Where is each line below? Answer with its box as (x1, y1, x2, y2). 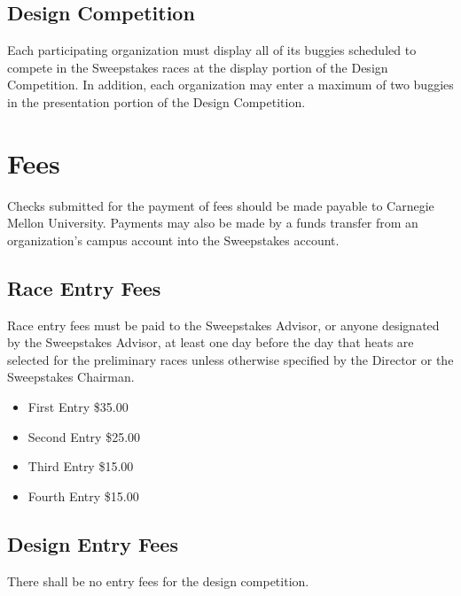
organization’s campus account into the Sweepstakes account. (7, 230, 340, 249)
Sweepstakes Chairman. (7, 368, 135, 386)
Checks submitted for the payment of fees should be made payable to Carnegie (7, 196, 434, 214)
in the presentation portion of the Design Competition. (7, 92, 306, 111)
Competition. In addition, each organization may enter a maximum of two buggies (7, 75, 454, 94)
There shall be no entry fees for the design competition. (7, 571, 309, 590)
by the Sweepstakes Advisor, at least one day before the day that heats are (7, 333, 414, 352)
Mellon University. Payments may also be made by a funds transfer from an (7, 213, 418, 232)
